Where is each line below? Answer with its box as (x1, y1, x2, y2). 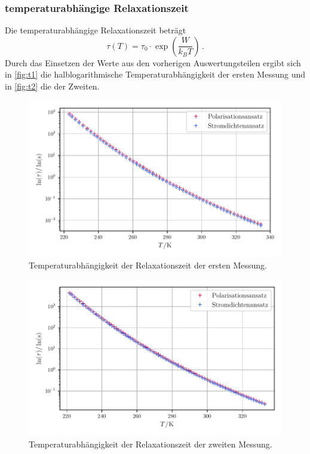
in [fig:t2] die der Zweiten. (5, 80, 100, 92)
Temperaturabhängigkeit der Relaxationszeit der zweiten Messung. (29, 438, 272, 450)
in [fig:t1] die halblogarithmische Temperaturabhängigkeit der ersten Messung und (5, 68, 306, 81)
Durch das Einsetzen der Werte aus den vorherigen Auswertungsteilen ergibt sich (5, 56, 301, 69)
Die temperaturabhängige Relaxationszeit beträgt (5, 24, 186, 36)
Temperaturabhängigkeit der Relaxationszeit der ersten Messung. (29, 259, 267, 271)
